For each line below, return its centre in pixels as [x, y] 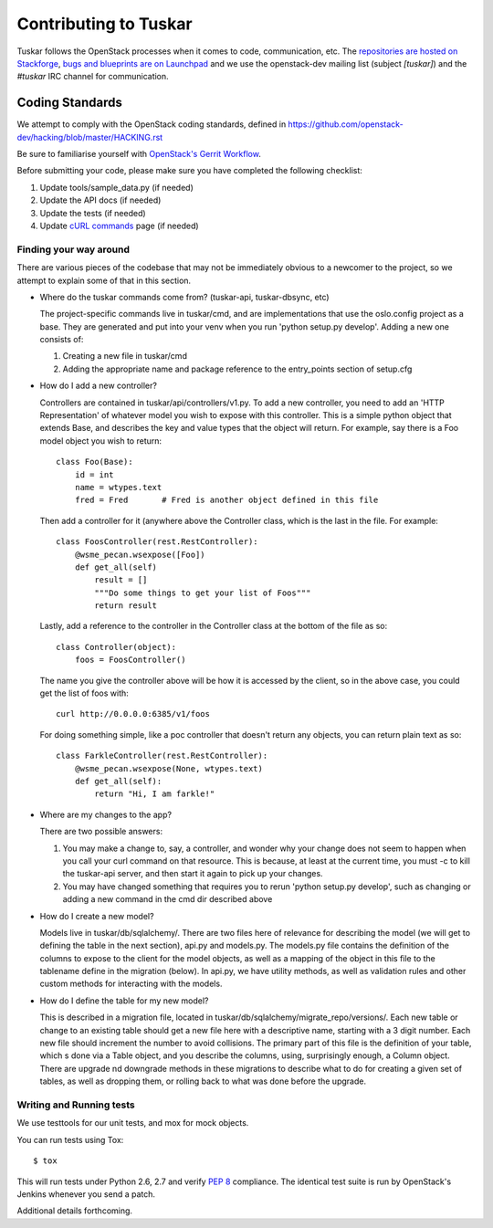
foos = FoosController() [130, 660]
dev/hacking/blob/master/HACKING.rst [90, 137]
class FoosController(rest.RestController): [157, 542]
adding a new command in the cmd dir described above [168, 899]
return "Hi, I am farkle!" [155, 794]
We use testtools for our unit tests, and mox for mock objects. [133, 1123]
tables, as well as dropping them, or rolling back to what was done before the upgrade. [203, 1081]
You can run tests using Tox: [70, 1139]
